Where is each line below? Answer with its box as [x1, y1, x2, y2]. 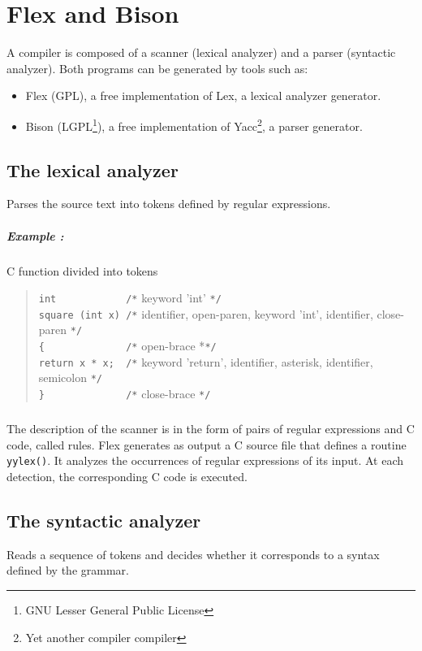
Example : [6, 227, 64, 244]
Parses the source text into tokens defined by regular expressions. [6, 195, 331, 212]
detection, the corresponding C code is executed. [6, 467, 248, 484]
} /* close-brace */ [38, 385, 211, 402]
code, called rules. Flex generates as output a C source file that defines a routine [6, 436, 407, 453]
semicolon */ [38, 369, 102, 386]
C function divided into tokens [6, 262, 158, 279]
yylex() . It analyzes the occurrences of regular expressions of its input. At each [6, 452, 404, 469]
